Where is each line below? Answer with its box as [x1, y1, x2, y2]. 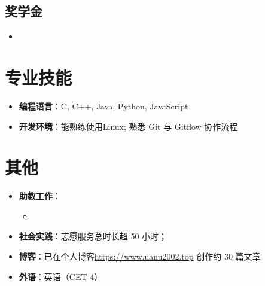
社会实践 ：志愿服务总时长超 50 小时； [19, 230, 167, 242]
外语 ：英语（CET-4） [19, 270, 103, 282]
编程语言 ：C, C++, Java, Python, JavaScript [19, 99, 188, 112]
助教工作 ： [19, 190, 61, 202]
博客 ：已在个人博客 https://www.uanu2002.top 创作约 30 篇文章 [19, 250, 261, 263]
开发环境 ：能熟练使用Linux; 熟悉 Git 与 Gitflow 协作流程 [19, 120, 238, 132]
